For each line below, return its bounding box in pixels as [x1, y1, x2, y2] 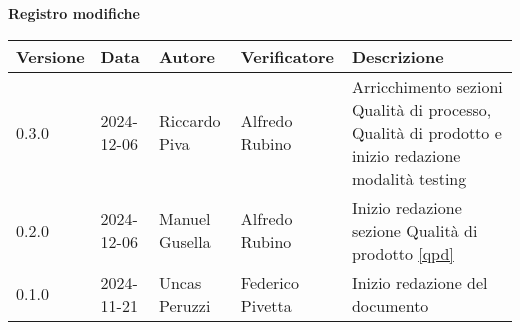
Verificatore [240, 44, 335, 68]
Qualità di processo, [351, 97, 492, 121]
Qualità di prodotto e [351, 120, 502, 144]
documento [351, 293, 429, 317]
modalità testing [351, 166, 467, 190]
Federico [240, 270, 299, 294]
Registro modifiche [8, 3, 140, 23]
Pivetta [240, 293, 292, 317]
